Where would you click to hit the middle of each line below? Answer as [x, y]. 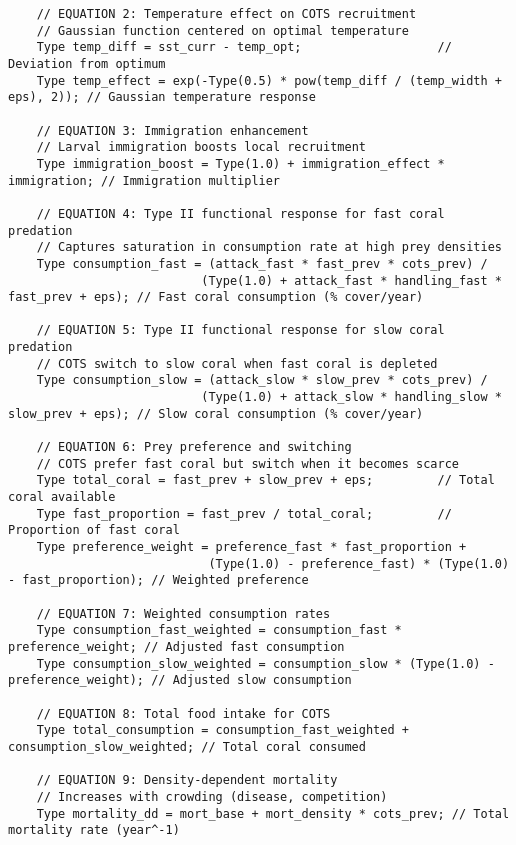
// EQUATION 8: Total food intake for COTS [183, 713]
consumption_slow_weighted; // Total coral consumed [187, 746]
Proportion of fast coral [94, 530]
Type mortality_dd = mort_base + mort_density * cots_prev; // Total [273, 813]
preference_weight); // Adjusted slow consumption [180, 680]
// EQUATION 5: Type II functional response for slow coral [240, 330]
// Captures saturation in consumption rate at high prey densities [269, 247]
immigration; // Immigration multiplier [144, 180]
